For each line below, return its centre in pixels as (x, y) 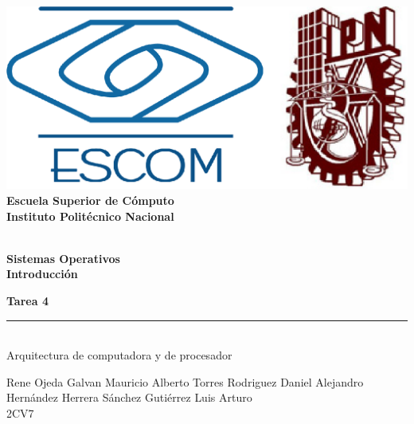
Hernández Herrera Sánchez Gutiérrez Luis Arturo (129, 397)
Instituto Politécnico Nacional (90, 216)
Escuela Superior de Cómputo (90, 200)
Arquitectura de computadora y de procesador (119, 355)
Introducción (42, 274)
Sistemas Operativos (63, 258)
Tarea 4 (27, 300)
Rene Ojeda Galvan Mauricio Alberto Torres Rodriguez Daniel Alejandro (185, 381)
